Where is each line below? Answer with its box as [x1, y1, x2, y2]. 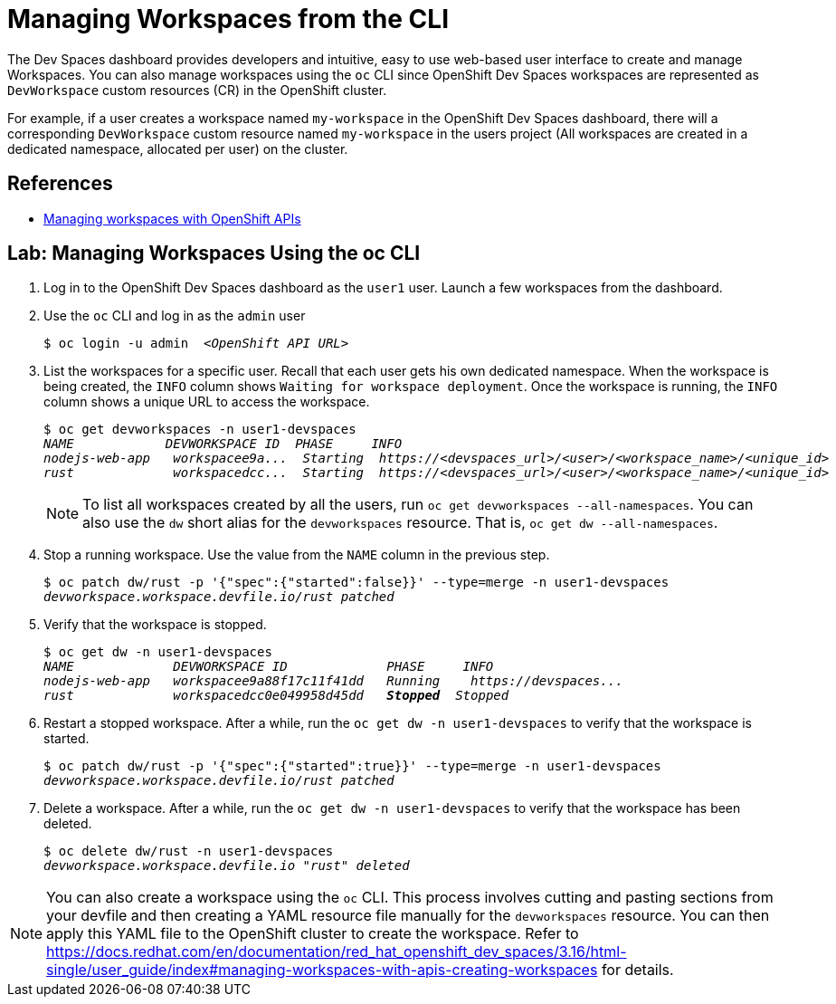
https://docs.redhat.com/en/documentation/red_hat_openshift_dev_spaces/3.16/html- [46, 942, 627, 961]
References [7, 172, 113, 196]
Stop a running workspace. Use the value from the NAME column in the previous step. [43, 547, 550, 563]
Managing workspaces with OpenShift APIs [43, 210, 301, 226]
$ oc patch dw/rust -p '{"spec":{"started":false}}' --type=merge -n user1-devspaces [43, 575, 670, 590]
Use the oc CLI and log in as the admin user [43, 308, 306, 324]
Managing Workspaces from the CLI [7, 4, 449, 34]
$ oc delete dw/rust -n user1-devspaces [43, 844, 334, 859]
